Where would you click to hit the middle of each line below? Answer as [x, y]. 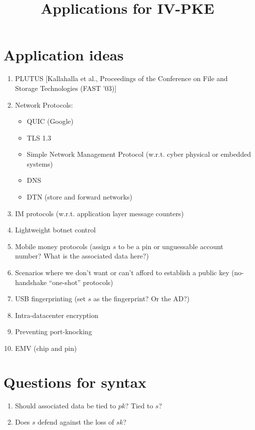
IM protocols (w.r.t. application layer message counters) [99, 213]
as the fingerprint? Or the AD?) [142, 299]
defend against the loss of [76, 422]
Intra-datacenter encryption [57, 315]
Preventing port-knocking [53, 331]
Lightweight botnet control [55, 230]
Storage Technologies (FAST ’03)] [66, 88]
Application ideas [64, 55]
